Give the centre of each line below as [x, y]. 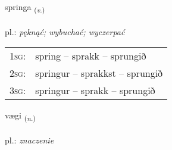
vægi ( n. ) [20, 116]
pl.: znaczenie [29, 140]
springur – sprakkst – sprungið [99, 73]
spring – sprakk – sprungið [91, 56]
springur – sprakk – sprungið [95, 90]
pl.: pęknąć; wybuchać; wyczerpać [65, 31]
